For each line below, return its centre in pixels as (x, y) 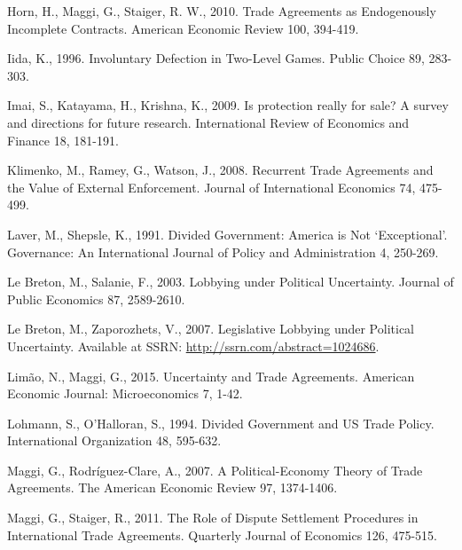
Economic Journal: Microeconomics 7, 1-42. (125, 393)
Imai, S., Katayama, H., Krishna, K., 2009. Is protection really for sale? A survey (228, 105)
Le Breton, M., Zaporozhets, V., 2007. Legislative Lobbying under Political (211, 329)
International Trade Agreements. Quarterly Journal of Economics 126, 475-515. (222, 534)
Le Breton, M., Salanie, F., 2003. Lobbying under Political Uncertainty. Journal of (231, 282)
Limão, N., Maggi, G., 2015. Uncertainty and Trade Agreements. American (211, 376)
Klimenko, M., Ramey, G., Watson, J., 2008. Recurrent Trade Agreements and (220, 170)
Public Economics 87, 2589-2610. (96, 299)
